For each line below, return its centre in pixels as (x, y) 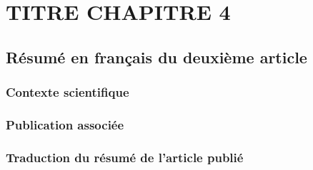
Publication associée (65, 124)
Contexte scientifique (68, 92)
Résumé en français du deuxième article (156, 57)
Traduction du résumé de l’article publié (125, 157)
